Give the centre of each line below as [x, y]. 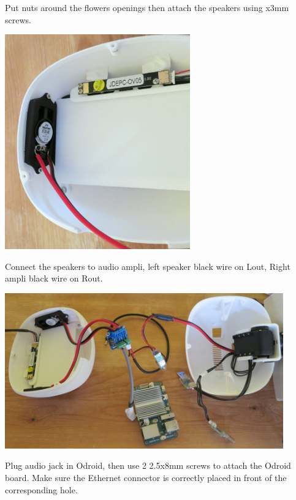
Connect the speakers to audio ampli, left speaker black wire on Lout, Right [148, 266]
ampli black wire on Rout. [54, 278]
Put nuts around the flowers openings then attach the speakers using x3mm [147, 7]
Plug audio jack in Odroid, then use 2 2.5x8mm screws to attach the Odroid [148, 465]
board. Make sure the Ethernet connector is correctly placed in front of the [146, 477]
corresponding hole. [41, 489]
